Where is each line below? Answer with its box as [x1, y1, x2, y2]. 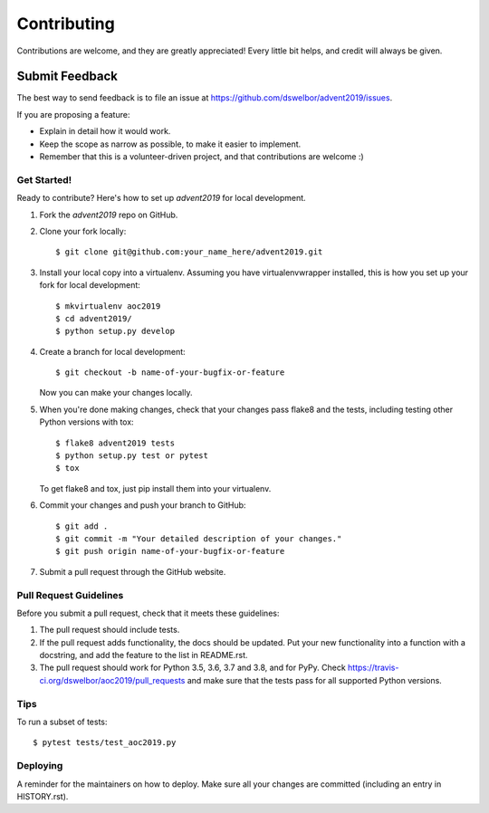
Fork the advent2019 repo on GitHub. [39, 209, 178, 220]
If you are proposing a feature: [16, 109, 130, 120]
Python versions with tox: [39, 416, 135, 427]
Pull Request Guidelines [16, 588, 124, 601]
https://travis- [347, 662, 399, 674]
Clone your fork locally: [39, 225, 127, 236]
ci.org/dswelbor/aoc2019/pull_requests [39, 674, 186, 685]
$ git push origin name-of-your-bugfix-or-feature [55, 546, 285, 557]
